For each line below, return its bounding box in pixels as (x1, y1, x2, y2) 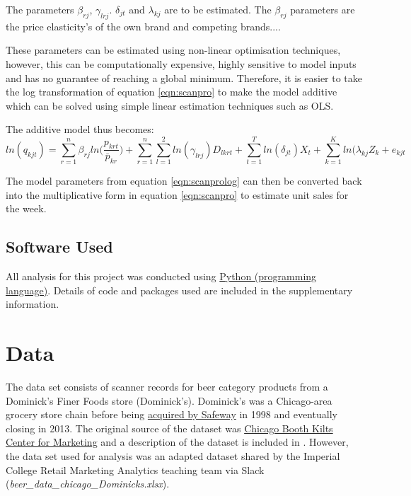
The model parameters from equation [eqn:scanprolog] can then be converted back (6, 173, 362, 188)
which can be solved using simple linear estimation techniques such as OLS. (6, 98, 334, 113)
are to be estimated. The (164, 2, 272, 16)
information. (6, 296, 59, 311)
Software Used (6, 236, 113, 258)
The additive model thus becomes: (6, 122, 154, 137)
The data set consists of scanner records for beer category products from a (6, 379, 328, 393)
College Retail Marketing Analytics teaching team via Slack (6, 462, 265, 477)
